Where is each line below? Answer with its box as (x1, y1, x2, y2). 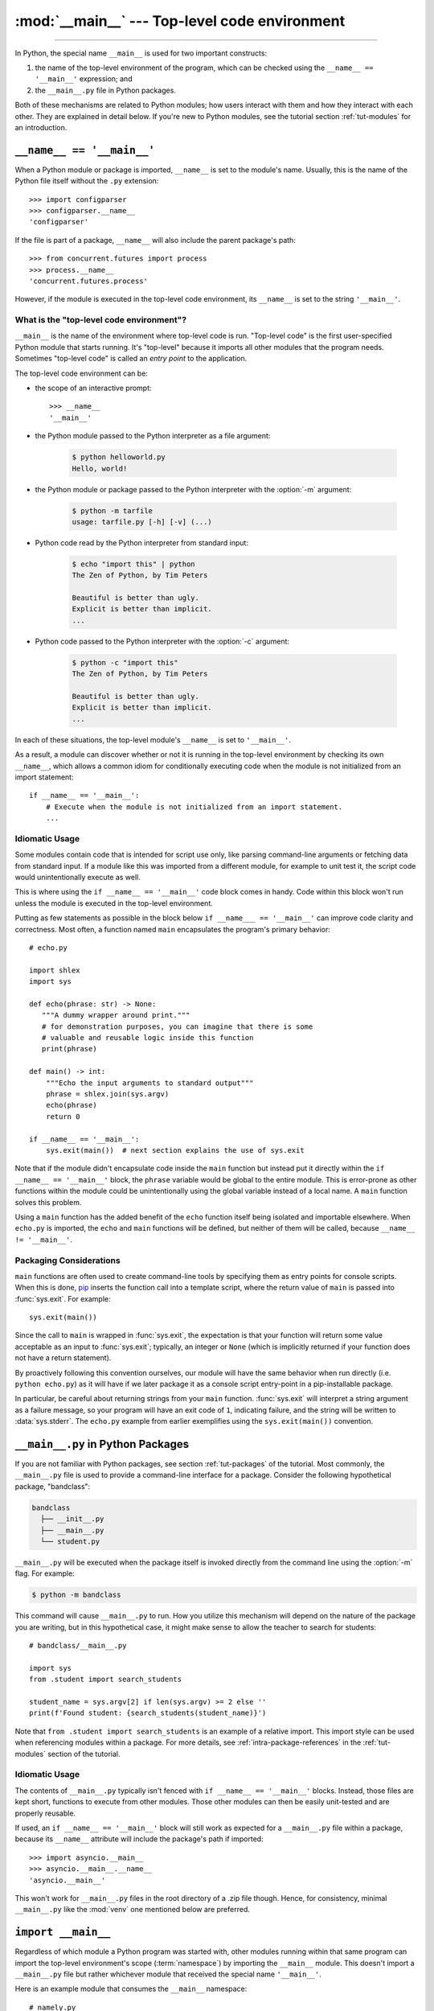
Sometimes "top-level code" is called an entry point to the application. (14, 354, 248, 364)
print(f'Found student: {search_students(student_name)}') (29, 1709, 267, 1717)
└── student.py (40, 1537, 100, 1546)
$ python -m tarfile (72, 506, 153, 515)
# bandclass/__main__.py (29, 1641, 127, 1651)
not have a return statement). (14, 1353, 112, 1363)
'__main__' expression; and (35, 74, 133, 84)
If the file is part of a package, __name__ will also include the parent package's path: (14, 235, 297, 245)
